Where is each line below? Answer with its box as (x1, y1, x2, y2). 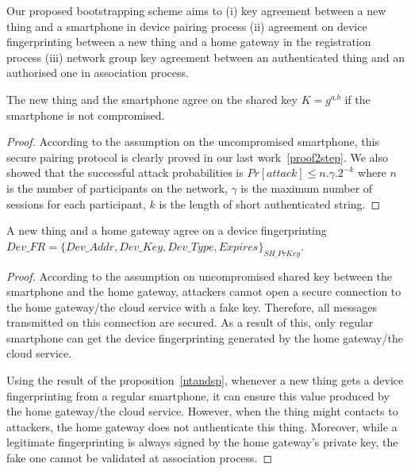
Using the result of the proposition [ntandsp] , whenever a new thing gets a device (6, 372, 404, 389)
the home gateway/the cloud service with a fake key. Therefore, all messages (6, 298, 378, 315)
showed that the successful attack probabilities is (6, 164, 244, 181)
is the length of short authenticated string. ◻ (159, 195, 381, 212)
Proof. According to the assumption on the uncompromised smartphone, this (6, 133, 379, 150)
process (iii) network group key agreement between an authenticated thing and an (6, 48, 405, 65)
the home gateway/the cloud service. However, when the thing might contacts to (6, 403, 398, 419)
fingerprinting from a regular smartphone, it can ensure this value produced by (6, 387, 390, 404)
